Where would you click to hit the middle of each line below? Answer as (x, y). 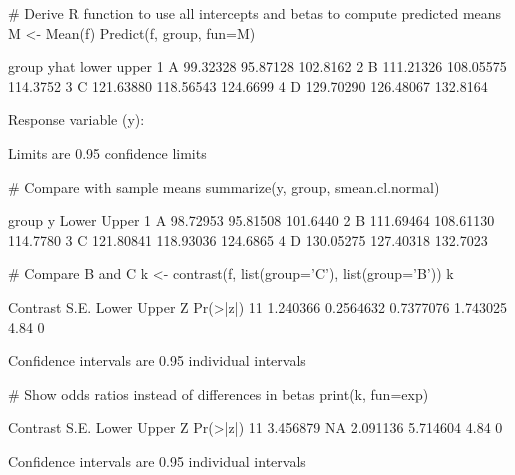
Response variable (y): (76, 119)
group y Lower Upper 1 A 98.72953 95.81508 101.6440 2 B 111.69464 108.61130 (251, 220)
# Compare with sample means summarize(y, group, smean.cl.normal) (224, 186)
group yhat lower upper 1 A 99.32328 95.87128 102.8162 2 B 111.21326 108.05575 (257, 66)
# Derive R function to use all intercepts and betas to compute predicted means (255, 13)
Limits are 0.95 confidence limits (107, 152)
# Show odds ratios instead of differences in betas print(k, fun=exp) (218, 393)
